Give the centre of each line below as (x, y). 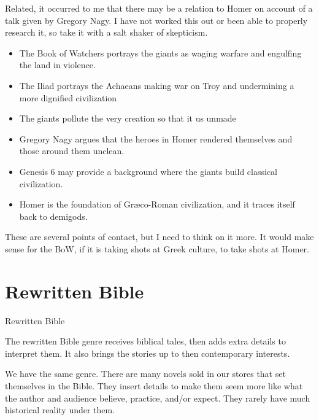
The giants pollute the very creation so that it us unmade (128, 118)
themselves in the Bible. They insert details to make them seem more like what (154, 386)
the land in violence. (57, 65)
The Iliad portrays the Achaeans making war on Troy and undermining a (157, 85)
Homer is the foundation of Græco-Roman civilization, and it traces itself (157, 204)
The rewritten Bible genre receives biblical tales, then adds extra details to (145, 341)
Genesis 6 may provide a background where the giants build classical (148, 171)
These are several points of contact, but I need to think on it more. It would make (159, 237)
